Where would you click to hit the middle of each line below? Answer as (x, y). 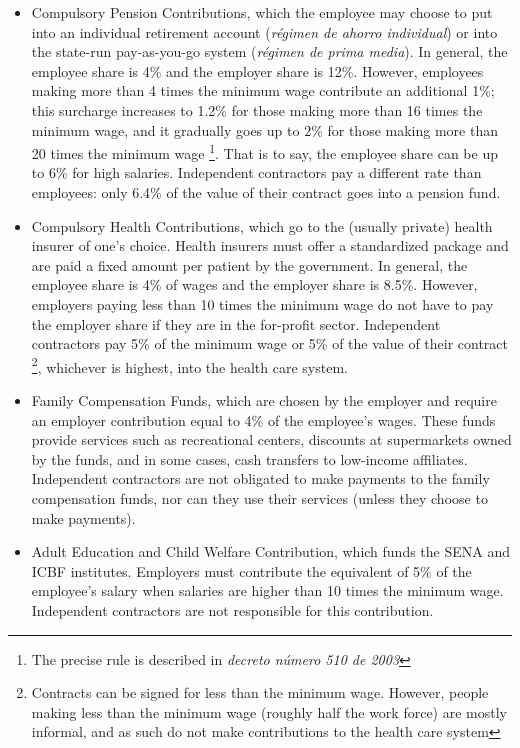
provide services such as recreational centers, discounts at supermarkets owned (271, 439)
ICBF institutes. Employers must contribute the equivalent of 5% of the (251, 570)
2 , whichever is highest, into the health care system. (189, 365)
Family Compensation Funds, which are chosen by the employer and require (264, 400)
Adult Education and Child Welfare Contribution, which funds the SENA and (271, 551)
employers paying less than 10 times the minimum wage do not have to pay (262, 303)
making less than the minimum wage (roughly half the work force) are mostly (269, 711)
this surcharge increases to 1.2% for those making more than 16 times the (257, 109)
